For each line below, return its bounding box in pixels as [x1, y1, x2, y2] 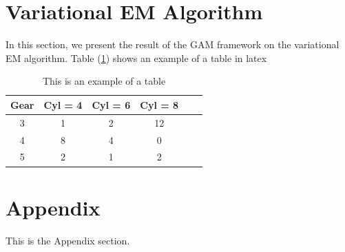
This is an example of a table [42, 74, 166, 88]
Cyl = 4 [43, 97, 83, 112]
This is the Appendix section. [6, 233, 130, 247]
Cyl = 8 [140, 97, 179, 112]
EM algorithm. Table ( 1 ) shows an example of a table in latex [6, 50, 267, 65]
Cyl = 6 [92, 97, 131, 112]
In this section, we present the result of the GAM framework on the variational [6, 37, 339, 52]
